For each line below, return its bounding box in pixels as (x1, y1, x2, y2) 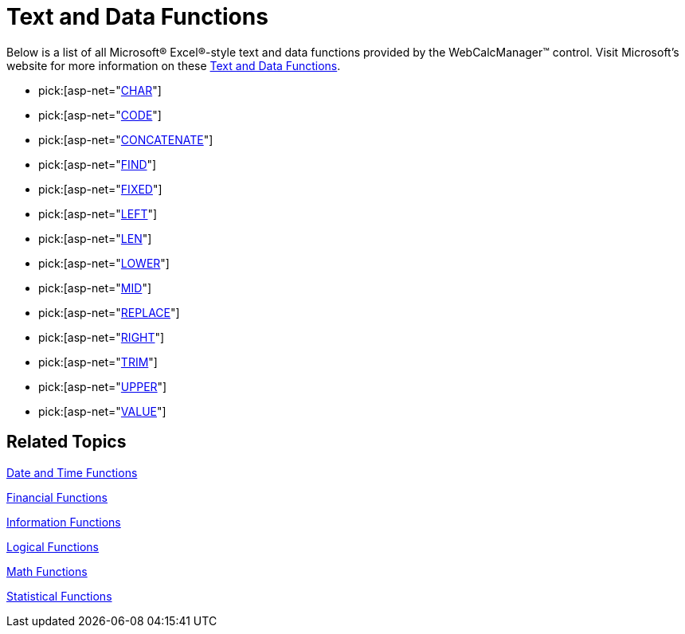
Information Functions (6, 515, 121, 529)
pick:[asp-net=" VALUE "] (38, 404, 166, 418)
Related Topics (6, 432, 127, 452)
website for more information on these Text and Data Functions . (6, 58, 341, 72)
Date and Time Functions (6, 465, 138, 479)
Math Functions (6, 564, 88, 578)
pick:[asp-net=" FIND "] (38, 157, 157, 171)
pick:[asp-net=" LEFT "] (38, 206, 158, 221)
